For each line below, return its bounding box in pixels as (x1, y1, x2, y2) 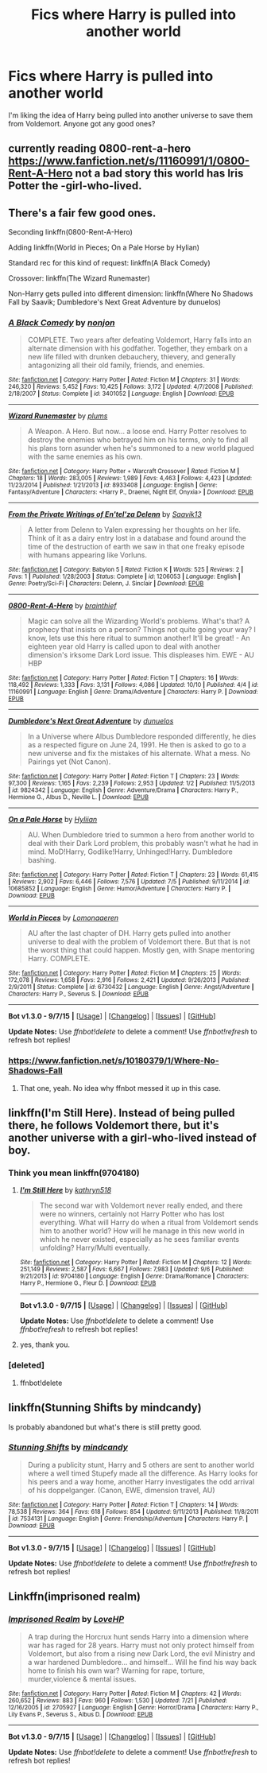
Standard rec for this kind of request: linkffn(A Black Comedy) (8, 258, 211, 268)
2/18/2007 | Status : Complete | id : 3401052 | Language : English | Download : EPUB (8, 390, 234, 398)
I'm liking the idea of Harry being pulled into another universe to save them (8, 110, 253, 120)
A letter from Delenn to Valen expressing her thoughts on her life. (27, 525, 241, 534)
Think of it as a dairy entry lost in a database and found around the (27, 533, 246, 543)
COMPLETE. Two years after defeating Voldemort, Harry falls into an (27, 336, 252, 345)
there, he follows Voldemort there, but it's (8, 1119, 219, 1132)
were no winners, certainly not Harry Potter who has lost (39, 1209, 225, 1219)
